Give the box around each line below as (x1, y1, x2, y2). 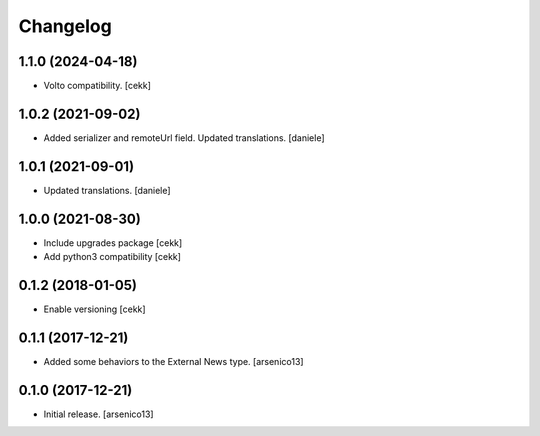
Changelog (18, 15, 112, 37)
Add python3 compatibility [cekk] (43, 251, 182, 263)
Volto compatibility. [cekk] (43, 80, 152, 92)
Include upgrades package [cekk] (43, 236, 183, 249)
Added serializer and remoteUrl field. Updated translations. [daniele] (43, 131, 325, 144)
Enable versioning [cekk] (43, 303, 146, 315)
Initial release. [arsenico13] (43, 408, 154, 420)
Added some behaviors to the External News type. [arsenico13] (43, 355, 304, 367)
